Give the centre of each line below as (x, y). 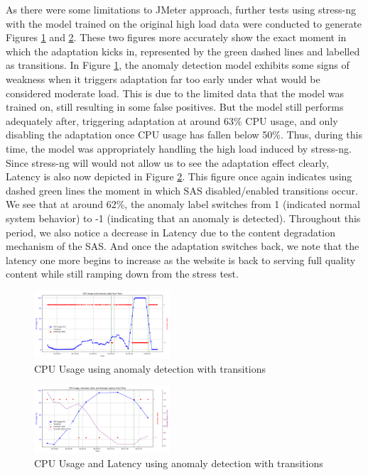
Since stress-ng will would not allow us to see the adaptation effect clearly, (168, 162)
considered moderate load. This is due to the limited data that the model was (175, 93)
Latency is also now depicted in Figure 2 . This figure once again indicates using (179, 176)
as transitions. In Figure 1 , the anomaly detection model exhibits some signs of (178, 65)
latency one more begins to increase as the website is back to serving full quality (181, 260)
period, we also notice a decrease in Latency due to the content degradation (171, 232)
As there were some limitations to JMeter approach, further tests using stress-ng (181, 9)
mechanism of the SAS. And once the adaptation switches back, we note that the (183, 246)
